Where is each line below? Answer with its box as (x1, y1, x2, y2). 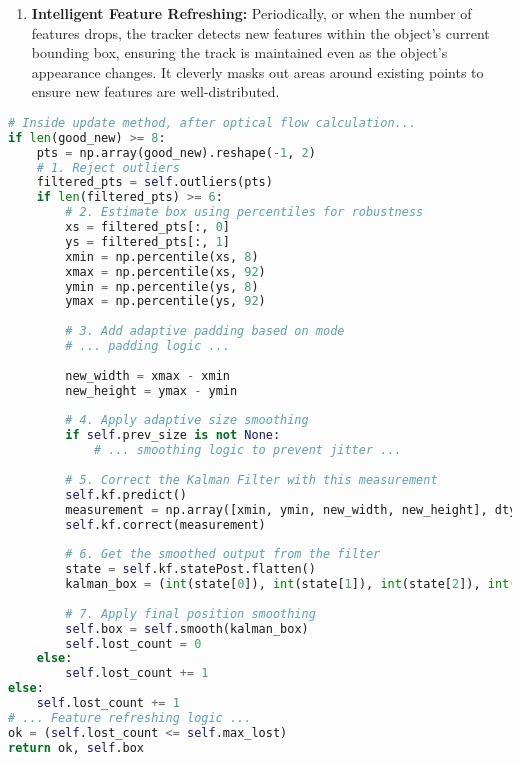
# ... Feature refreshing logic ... (8, 710, 252, 725)
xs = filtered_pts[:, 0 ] (65, 220, 230, 235)
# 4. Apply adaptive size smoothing (65, 413, 309, 428)
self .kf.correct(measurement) (65, 517, 266, 532)
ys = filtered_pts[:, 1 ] (65, 234, 230, 249)
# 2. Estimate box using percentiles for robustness (65, 205, 424, 220)
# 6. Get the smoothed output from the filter (65, 547, 381, 562)
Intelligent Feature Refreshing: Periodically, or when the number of (31, 3, 472, 23)
